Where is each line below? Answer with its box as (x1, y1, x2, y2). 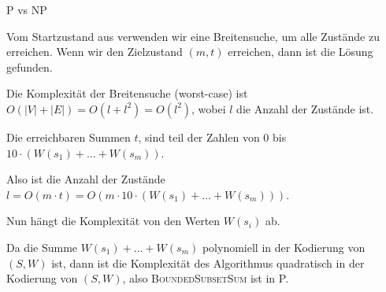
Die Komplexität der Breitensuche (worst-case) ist (6, 85, 248, 102)
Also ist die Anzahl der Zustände (6, 171, 165, 187)
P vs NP (6, 2, 47, 17)
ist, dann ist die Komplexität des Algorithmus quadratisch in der (51, 254, 365, 271)
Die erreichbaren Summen (6, 128, 131, 145)
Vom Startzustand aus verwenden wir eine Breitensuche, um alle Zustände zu (6, 28, 380, 44)
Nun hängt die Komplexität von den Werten (6, 213, 221, 229)
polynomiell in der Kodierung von (202, 238, 366, 255)
